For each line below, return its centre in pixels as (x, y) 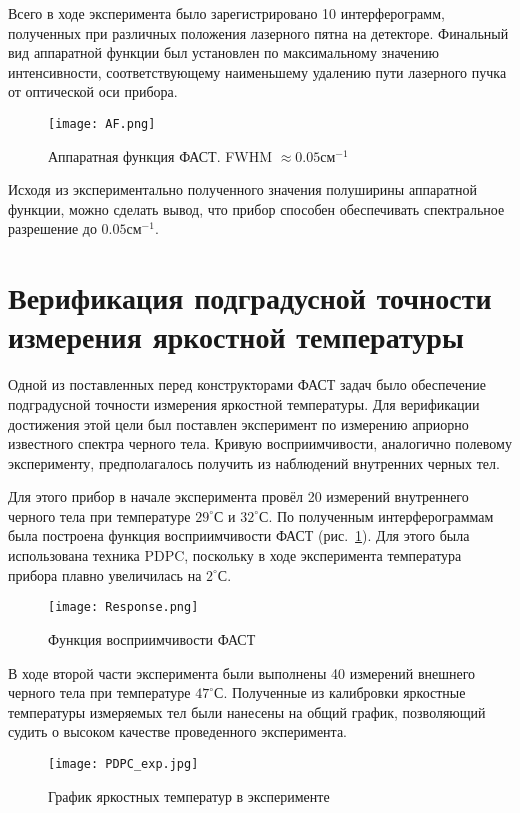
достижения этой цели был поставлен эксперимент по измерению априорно (238, 423)
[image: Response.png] (123, 607)
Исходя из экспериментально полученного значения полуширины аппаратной (243, 189)
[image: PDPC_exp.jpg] (123, 763)
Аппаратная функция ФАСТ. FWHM (160, 155)
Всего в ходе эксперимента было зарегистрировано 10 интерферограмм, (226, 13)
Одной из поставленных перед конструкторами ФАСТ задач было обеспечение (247, 384)
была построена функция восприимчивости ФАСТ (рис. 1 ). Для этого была (239, 535)
